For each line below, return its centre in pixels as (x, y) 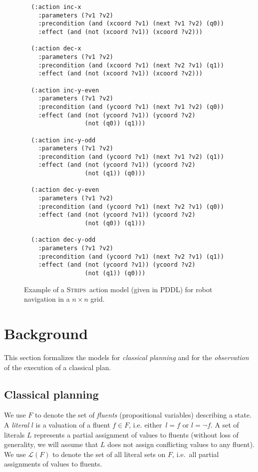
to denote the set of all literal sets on (109, 454)
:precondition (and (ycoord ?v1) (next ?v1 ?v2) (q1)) (131, 157)
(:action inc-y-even (65, 90)
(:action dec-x (56, 49)
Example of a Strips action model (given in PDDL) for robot (118, 289)
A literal (17, 424)
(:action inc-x (56, 7)
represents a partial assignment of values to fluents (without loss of (136, 434)
